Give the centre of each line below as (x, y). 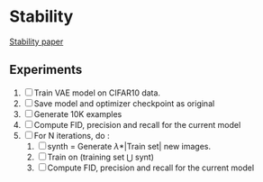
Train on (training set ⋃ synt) (101, 157)
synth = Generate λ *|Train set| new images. (129, 146)
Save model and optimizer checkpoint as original (124, 103)
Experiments (46, 70)
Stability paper (36, 41)
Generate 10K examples (78, 114)
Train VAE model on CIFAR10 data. (97, 93)
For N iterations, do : (72, 135)
